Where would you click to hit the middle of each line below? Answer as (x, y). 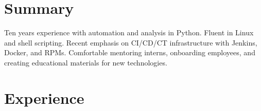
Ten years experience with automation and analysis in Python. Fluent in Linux (129, 32)
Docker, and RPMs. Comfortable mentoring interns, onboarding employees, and (130, 52)
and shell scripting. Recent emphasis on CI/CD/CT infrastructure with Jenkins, (131, 42)
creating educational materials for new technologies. (86, 62)
